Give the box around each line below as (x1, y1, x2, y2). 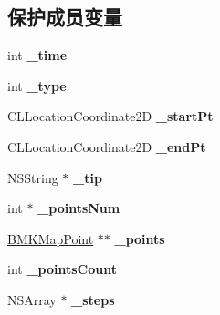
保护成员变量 (7, 3, 122, 31)
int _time (7, 46, 68, 65)
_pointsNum (37, 198, 120, 218)
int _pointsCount (7, 259, 117, 279)
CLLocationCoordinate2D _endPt (7, 137, 206, 156)
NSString (7, 168, 58, 187)
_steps (71, 290, 115, 309)
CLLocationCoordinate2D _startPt (7, 107, 214, 126)
